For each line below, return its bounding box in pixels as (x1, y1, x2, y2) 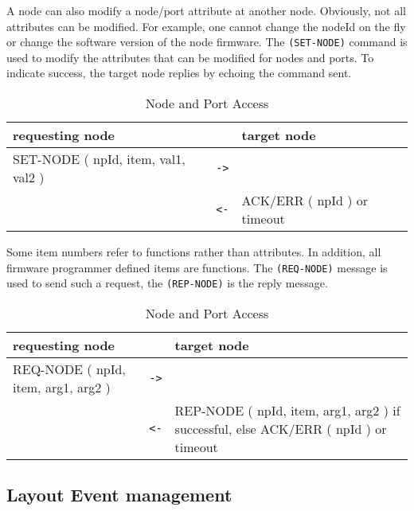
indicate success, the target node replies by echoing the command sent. (6, 64, 352, 81)
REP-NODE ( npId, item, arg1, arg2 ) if (174, 400, 400, 419)
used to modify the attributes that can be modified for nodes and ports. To (6, 49, 374, 65)
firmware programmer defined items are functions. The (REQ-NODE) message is (6, 259, 388, 275)
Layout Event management (6, 482, 232, 507)
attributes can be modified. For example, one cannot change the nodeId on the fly (6, 18, 406, 34)
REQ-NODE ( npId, (13, 359, 126, 378)
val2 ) (13, 168, 45, 187)
